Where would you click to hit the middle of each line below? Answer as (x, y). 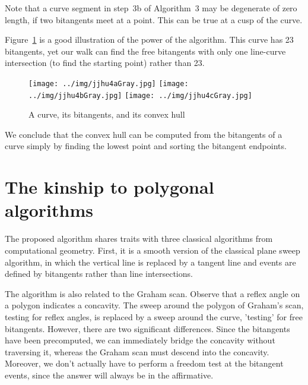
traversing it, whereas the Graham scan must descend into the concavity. (137, 351)
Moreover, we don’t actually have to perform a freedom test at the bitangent (144, 363)
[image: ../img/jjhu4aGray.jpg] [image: (109, 83)
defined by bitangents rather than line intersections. (99, 274)
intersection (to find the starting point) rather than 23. (105, 63)
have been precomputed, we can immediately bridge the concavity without (140, 340)
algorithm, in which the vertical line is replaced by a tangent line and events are (150, 262)
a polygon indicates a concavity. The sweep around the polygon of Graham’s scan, (154, 305)
